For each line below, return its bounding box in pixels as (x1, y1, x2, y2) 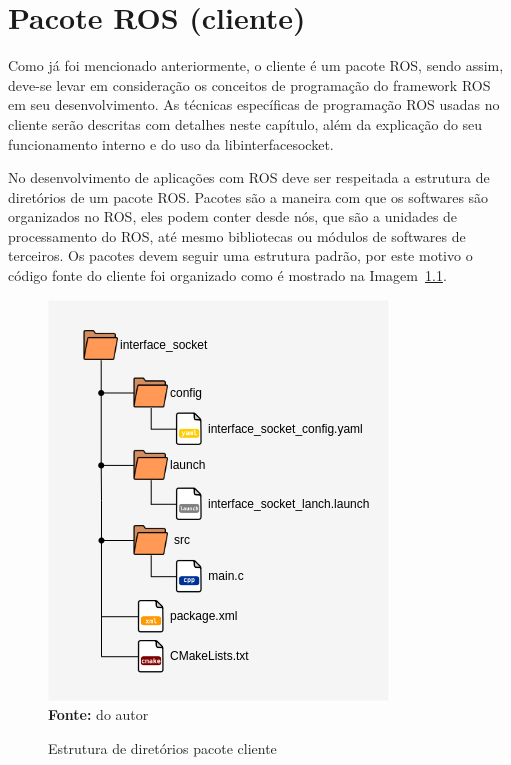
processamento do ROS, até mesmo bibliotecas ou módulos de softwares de (8, 225, 466, 246)
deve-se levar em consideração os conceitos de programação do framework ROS (8, 74, 491, 95)
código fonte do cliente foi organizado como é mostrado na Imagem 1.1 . (8, 265, 447, 286)
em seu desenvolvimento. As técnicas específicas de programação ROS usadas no (8, 94, 500, 115)
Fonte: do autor (48, 704, 149, 725)
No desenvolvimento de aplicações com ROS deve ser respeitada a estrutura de (8, 167, 490, 188)
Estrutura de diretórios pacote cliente (48, 737, 277, 758)
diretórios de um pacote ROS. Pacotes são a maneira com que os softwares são (8, 186, 489, 207)
